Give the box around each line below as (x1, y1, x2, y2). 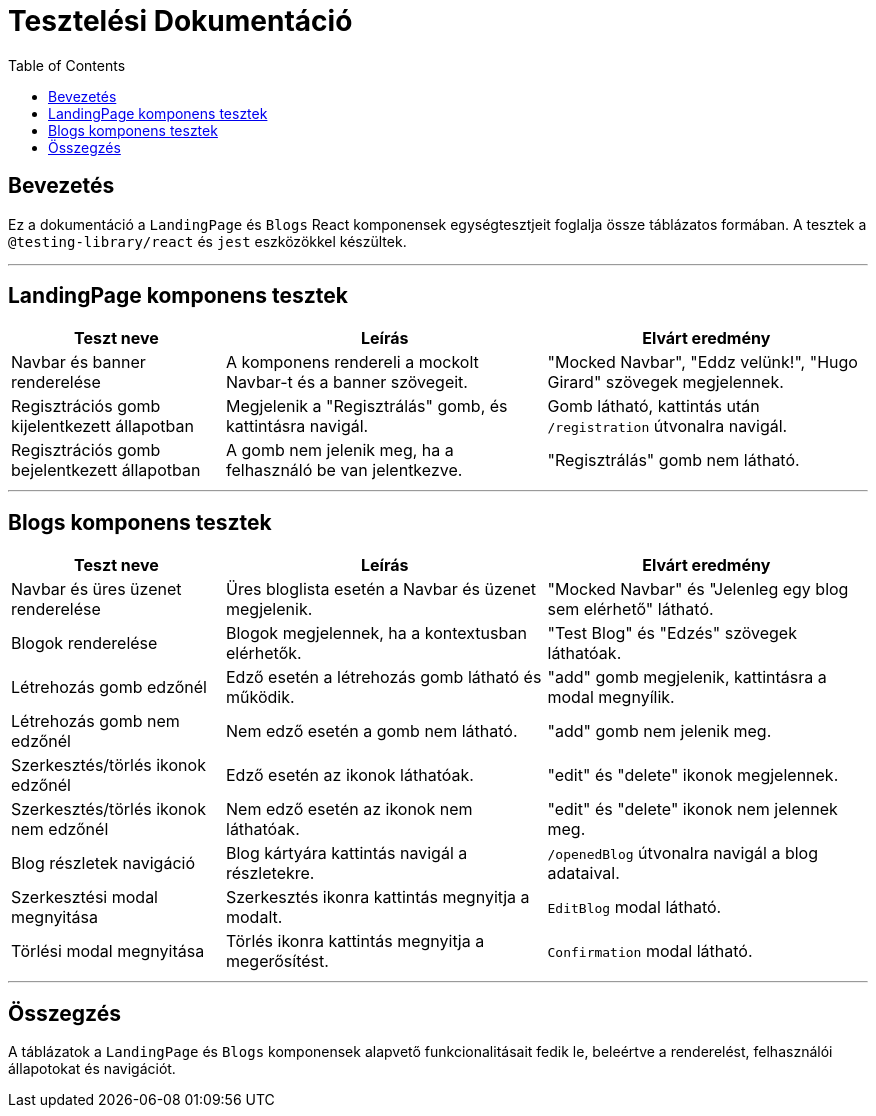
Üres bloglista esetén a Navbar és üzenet (226, 579, 536, 600)
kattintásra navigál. (226, 416, 369, 437)
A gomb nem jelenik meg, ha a (226, 440, 454, 461)
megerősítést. (226, 951, 329, 972)
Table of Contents (8, 56, 126, 74)
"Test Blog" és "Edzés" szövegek (547, 623, 797, 644)
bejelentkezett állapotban (11, 460, 201, 481)
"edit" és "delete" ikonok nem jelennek (547, 799, 838, 820)
